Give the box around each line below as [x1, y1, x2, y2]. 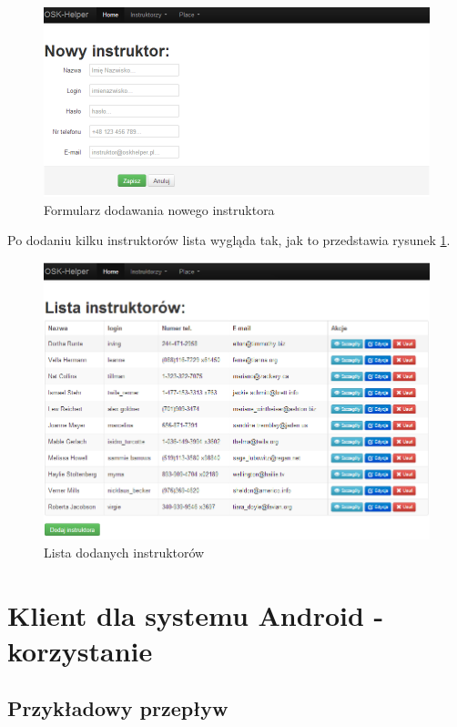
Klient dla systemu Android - [7, 596, 384, 633]
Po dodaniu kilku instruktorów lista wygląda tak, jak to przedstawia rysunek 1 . [7, 230, 451, 250]
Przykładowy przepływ [7, 694, 228, 722]
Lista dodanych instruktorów [44, 542, 205, 561]
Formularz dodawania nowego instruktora [44, 200, 275, 219]
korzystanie [7, 631, 153, 669]
